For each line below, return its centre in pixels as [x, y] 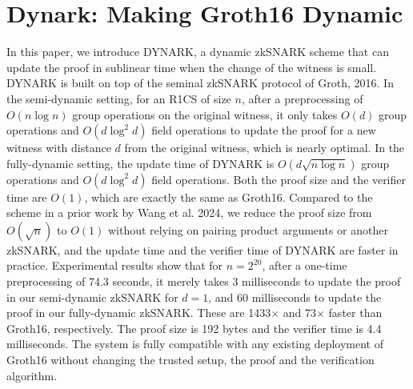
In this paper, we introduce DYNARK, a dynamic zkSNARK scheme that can [198, 52]
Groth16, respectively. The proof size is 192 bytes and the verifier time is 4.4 [194, 328]
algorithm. [32, 375]
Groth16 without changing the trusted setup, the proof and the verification [190, 360]
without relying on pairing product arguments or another [248, 229]
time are [27, 197]
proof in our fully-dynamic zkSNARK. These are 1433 [139, 313]
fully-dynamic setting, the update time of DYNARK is [140, 163]
